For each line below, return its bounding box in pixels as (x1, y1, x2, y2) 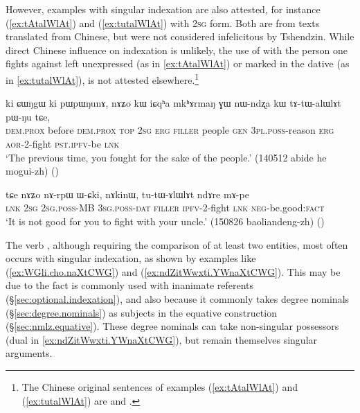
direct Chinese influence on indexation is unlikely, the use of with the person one (6, 42, 348, 57)
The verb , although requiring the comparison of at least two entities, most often (6, 237, 348, 252)
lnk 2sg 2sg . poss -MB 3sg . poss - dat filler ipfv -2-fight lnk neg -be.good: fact (6, 200, 325, 215)
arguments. (6, 346, 53, 360)
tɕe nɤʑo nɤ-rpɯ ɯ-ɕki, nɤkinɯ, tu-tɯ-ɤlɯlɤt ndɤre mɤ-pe (6, 186, 249, 201)
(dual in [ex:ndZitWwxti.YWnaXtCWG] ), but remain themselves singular (6, 332, 318, 346)
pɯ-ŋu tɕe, (6, 109, 51, 123)
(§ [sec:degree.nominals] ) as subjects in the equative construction (6, 305, 277, 319)
